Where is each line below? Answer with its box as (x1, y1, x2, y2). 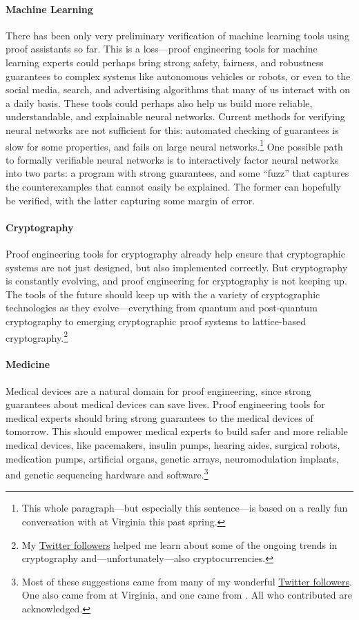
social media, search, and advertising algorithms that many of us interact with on (6, 82, 351, 97)
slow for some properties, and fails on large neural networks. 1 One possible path (6, 137, 343, 153)
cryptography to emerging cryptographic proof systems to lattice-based (6, 313, 306, 328)
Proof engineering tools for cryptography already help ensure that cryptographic (6, 246, 345, 260)
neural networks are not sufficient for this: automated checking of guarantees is (6, 122, 339, 137)
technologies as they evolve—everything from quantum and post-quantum (6, 300, 318, 315)
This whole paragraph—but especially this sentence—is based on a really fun (21, 501, 348, 515)
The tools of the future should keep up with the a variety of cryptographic (6, 287, 320, 301)
